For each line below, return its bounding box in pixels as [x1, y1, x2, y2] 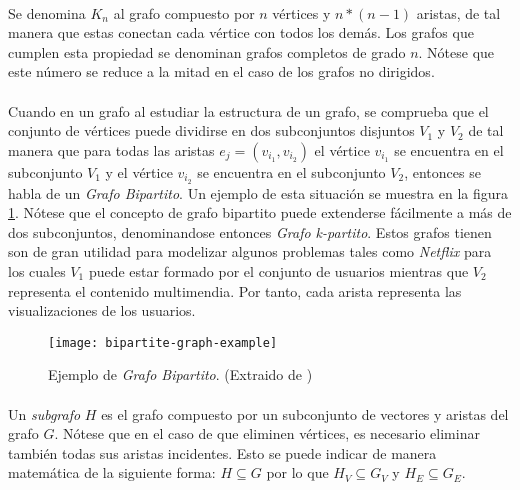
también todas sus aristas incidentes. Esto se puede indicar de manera [8, 442, 437, 463]
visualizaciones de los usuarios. [8, 300, 196, 321]
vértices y [272, 2, 331, 23]
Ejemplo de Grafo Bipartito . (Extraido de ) [48, 364, 313, 385]
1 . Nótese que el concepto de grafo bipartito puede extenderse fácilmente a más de [8, 202, 512, 223]
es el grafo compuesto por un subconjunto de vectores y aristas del [101, 403, 509, 424]
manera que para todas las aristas [8, 139, 215, 160]
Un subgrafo [8, 403, 81, 424]
